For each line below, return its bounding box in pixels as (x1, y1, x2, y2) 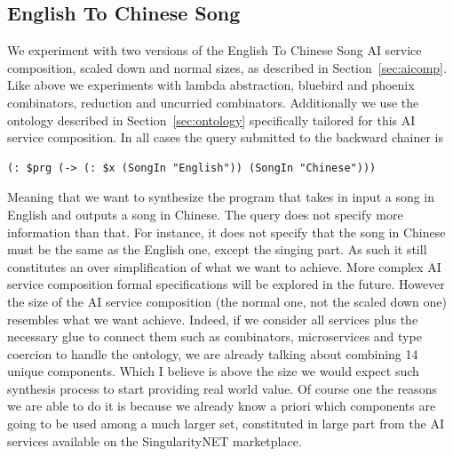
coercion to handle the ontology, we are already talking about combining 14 (7, 344, 418, 363)
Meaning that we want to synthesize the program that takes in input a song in (7, 188, 435, 206)
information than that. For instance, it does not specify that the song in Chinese (7, 222, 446, 241)
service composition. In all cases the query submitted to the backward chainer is (7, 128, 443, 147)
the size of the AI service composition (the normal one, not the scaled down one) (7, 292, 447, 310)
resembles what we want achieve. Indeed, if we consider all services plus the (7, 309, 418, 328)
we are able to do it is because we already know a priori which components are (7, 396, 436, 415)
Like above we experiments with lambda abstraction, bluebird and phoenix (7, 76, 415, 94)
